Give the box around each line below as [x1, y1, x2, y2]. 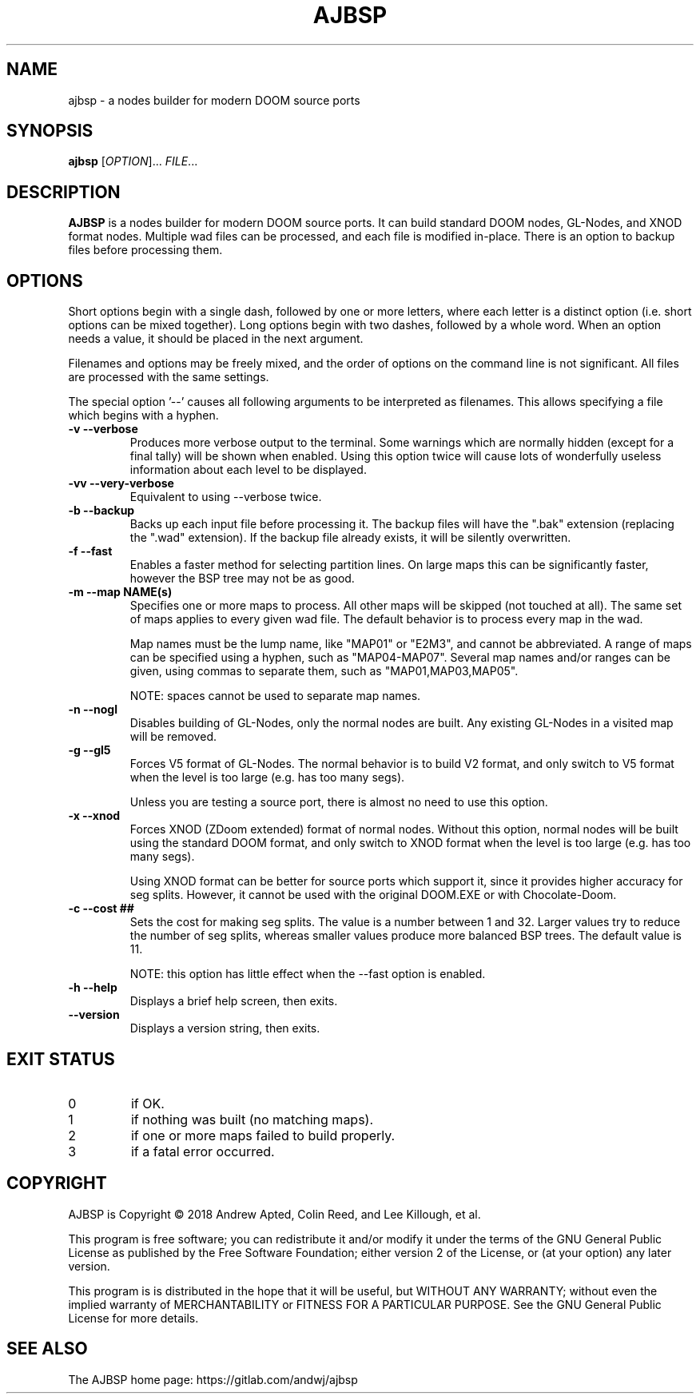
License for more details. [68, 1311, 199, 1325]
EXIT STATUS [6, 1048, 115, 1069]
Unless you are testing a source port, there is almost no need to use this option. [129, 795, 548, 809]
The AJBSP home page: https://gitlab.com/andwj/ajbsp [68, 1372, 358, 1386]
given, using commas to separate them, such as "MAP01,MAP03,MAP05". [129, 664, 519, 678]
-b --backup [68, 503, 135, 518]
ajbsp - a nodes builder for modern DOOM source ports [68, 93, 360, 107]
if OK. [130, 1095, 165, 1112]
